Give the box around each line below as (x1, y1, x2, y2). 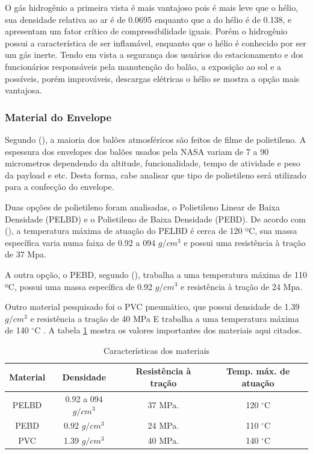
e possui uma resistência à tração (184, 236, 306, 248)
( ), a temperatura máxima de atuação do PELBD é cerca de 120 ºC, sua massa (5, 224, 297, 237)
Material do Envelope (5, 109, 112, 124)
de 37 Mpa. (5, 248, 46, 260)
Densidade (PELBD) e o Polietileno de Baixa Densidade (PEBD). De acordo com (5, 212, 306, 225)
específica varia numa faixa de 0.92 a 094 (5, 236, 156, 248)
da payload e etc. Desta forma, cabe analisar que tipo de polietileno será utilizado (5, 168, 306, 181)
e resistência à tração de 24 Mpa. (181, 280, 303, 292)
